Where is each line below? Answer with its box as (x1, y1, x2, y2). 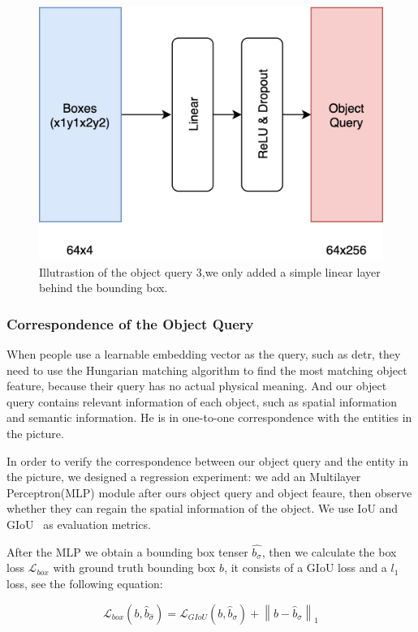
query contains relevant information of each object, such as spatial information (6, 393, 398, 410)
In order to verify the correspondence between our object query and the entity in (6, 452, 409, 469)
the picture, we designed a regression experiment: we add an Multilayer (6, 468, 361, 485)
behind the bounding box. (39, 279, 168, 296)
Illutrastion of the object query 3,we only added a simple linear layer (39, 263, 381, 280)
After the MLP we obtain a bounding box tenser (6, 543, 248, 560)
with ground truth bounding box (53, 559, 216, 576)
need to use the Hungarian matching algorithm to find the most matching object (6, 361, 407, 378)
